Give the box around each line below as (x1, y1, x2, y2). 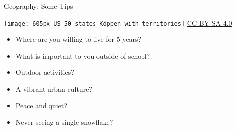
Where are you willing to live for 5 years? (15, 34, 142, 44)
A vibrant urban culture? (15, 84, 92, 94)
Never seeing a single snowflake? (15, 117, 113, 127)
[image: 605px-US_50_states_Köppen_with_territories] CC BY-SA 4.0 (4, 17, 232, 28)
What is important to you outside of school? (15, 50, 150, 61)
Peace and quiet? (15, 100, 67, 110)
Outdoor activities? (15, 67, 74, 77)
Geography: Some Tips (4, 1, 73, 11)
